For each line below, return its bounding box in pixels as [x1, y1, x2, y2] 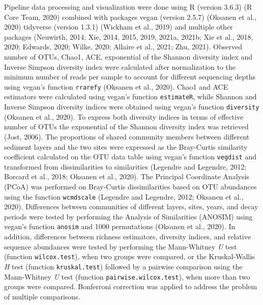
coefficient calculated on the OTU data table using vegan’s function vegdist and [4, 151, 256, 162]
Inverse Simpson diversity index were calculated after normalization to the [4, 61, 236, 72]
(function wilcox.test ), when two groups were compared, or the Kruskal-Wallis [4, 251, 255, 262]
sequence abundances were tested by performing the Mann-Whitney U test [4, 241, 237, 252]
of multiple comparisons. [4, 291, 80, 301]
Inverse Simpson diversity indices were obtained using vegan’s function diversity [4, 101, 259, 112]
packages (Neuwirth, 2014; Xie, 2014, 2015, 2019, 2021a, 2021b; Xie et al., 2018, [4, 31, 253, 42]
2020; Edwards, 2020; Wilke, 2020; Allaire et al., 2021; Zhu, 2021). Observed [4, 41, 242, 52]
